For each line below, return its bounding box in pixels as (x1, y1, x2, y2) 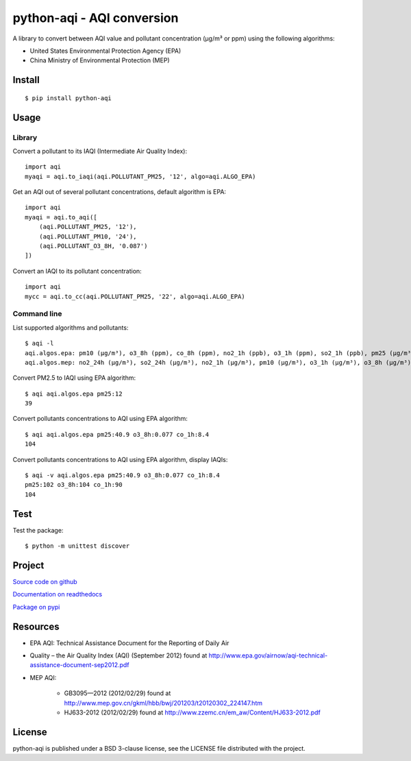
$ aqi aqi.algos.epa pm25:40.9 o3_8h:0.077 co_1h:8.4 (25, 431, 209, 438)
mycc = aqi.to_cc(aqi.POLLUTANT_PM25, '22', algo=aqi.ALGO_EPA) (25, 292, 246, 300)
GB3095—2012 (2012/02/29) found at (64, 689, 171, 697)
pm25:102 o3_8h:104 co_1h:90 (25, 481, 123, 489)
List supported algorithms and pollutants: (12, 323, 129, 332)
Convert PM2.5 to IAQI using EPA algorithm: (12, 374, 136, 382)
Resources (12, 620, 60, 632)
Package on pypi (12, 603, 60, 611)
